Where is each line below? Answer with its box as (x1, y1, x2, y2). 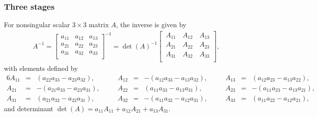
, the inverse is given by (116, 19, 187, 30)
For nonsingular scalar (4, 19, 70, 30)
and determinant (4, 103, 53, 114)
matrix (88, 19, 109, 30)
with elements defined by (4, 63, 78, 73)
